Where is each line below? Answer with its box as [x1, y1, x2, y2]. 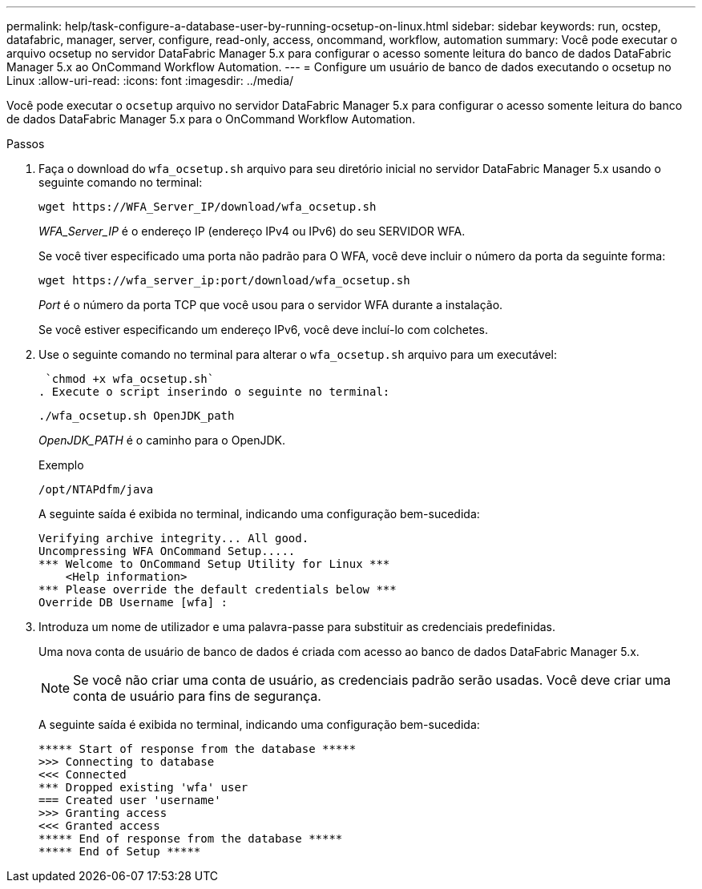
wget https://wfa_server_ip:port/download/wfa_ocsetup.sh [38, 274, 410, 287]
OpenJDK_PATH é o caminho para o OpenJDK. [38, 433, 285, 447]
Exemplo [38, 458, 84, 472]
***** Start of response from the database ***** [38, 742, 357, 755]
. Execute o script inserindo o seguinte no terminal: [38, 385, 390, 398]
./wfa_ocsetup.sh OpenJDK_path [38, 409, 235, 422]
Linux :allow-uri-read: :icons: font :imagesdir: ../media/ [6, 74, 294, 87]
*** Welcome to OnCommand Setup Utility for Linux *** [38, 557, 390, 570]
